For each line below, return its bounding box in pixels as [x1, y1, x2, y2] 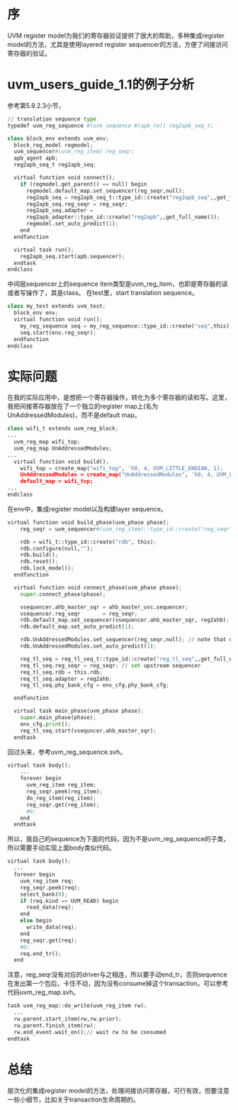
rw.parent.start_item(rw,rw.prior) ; [13, 1016, 122, 1023]
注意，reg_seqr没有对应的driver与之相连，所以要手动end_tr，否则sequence [7, 970, 228, 979]
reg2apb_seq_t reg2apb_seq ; [13, 161, 97, 169]
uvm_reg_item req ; [20, 877, 74, 884]
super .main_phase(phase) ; [20, 714, 97, 721]
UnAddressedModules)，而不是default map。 [7, 411, 141, 419]
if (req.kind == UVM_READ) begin [20, 897, 119, 904]
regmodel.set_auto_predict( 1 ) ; [25, 221, 119, 228]
